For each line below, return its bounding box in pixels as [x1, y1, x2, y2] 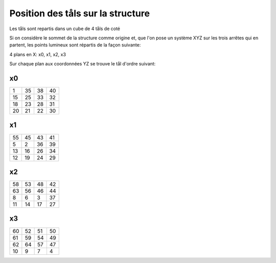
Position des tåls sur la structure [9, 8, 150, 19]
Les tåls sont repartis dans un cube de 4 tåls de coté [9, 26, 120, 32]
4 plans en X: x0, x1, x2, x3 [9, 51, 66, 57]
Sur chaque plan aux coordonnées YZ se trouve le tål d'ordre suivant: [9, 61, 156, 67]
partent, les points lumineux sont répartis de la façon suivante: [9, 42, 141, 48]
